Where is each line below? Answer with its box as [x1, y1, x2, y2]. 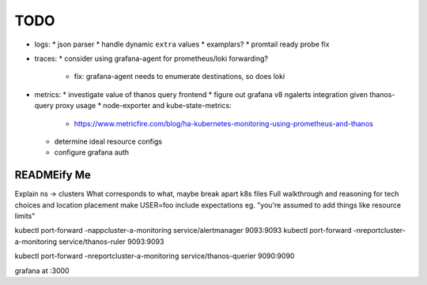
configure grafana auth [54, 148, 130, 157]
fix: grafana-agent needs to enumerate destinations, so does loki [74, 72, 285, 81]
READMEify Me [14, 168, 91, 182]
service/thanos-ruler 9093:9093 [59, 237, 164, 246]
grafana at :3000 [14, 265, 70, 276]
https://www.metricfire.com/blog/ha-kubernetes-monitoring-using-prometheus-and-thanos [74, 118, 373, 128]
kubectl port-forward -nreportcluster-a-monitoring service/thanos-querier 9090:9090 [14, 251, 295, 261]
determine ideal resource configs [54, 137, 162, 146]
